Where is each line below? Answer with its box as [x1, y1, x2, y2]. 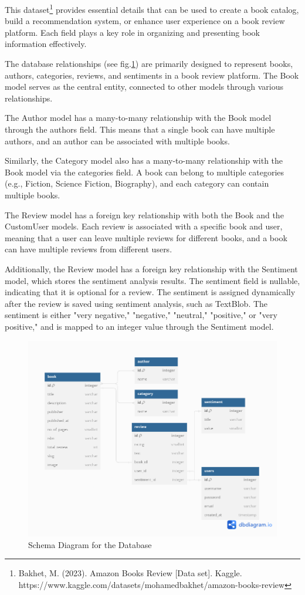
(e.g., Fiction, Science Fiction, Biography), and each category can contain [5, 177, 269, 190]
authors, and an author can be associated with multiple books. [5, 134, 230, 147]
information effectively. [5, 38, 87, 50]
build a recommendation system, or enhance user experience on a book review [5, 15, 285, 27]
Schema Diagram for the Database [28, 538, 152, 550]
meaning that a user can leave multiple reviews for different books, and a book [5, 231, 287, 244]
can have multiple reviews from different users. [5, 243, 172, 255]
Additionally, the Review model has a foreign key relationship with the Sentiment [5, 262, 298, 275]
